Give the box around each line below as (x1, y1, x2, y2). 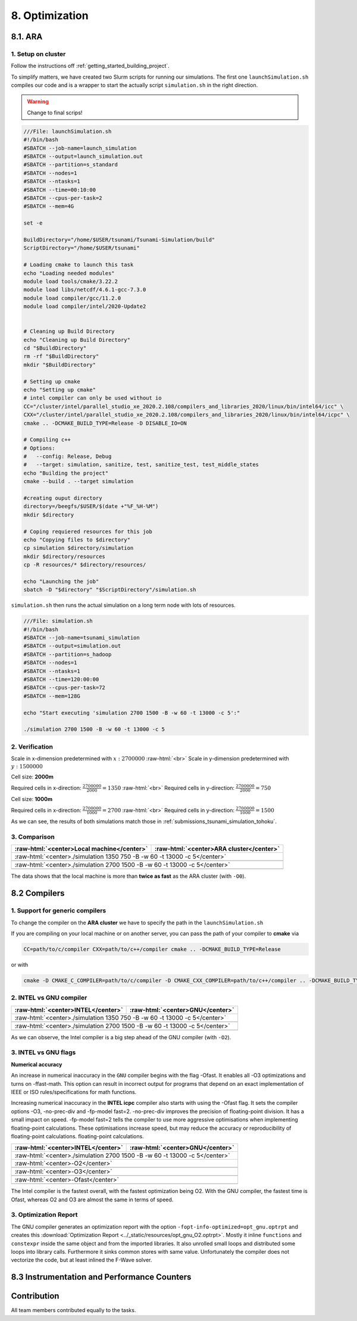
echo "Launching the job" (23, 578, 99, 585)
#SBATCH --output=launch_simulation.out (23, 153, 143, 160)
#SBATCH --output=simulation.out (23, 643, 121, 649)
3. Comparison (11, 833, 55, 841)
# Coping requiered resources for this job (23, 528, 153, 535)
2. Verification (11, 742, 54, 750)
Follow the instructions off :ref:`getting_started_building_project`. (11, 63, 170, 70)
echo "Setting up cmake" (23, 386, 96, 393)
